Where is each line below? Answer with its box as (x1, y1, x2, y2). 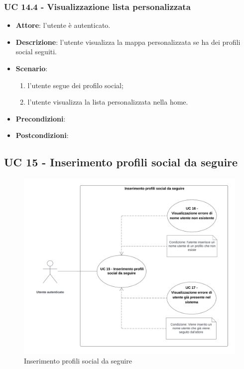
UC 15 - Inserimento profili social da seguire (4, 154, 238, 170)
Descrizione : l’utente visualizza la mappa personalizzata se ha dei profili (15, 36, 241, 47)
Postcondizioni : (15, 130, 69, 140)
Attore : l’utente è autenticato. (15, 20, 111, 30)
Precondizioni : (15, 113, 66, 123)
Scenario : (15, 63, 48, 73)
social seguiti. (15, 46, 57, 57)
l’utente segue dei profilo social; (27, 80, 123, 90)
